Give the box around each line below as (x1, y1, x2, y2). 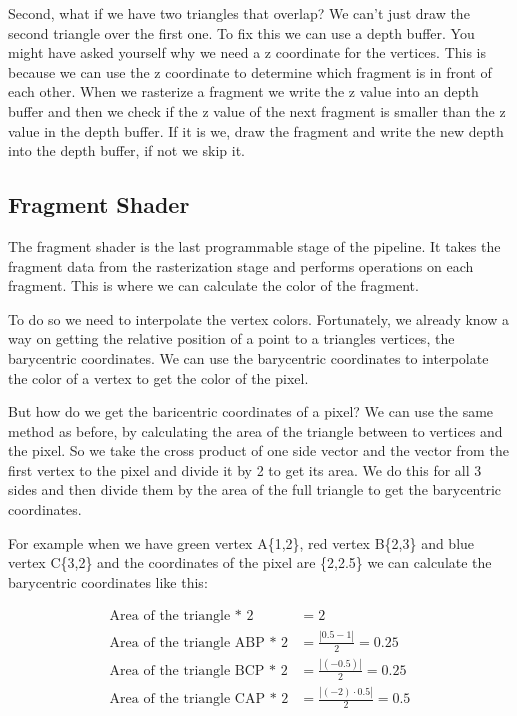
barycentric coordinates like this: (8, 571, 208, 592)
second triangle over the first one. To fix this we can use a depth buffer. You (8, 22, 475, 43)
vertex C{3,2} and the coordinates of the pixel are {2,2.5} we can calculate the (8, 552, 492, 573)
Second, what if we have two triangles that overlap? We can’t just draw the (8, 3, 470, 23)
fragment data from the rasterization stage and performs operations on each (8, 255, 474, 276)
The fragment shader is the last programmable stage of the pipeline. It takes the (8, 235, 501, 256)
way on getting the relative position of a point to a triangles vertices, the (8, 328, 455, 349)
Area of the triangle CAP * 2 (109, 692, 289, 707)
